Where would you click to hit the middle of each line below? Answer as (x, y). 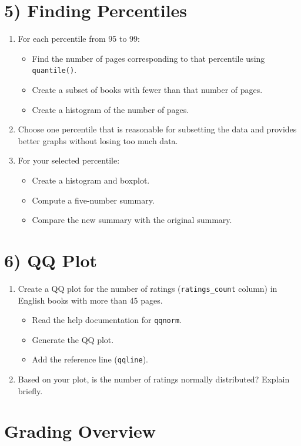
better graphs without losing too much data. (98, 140)
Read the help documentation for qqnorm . (107, 320)
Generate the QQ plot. (73, 339)
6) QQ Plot (51, 260)
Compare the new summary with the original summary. (132, 220)
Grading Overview (80, 431)
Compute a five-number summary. (93, 200)
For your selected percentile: (69, 160)
